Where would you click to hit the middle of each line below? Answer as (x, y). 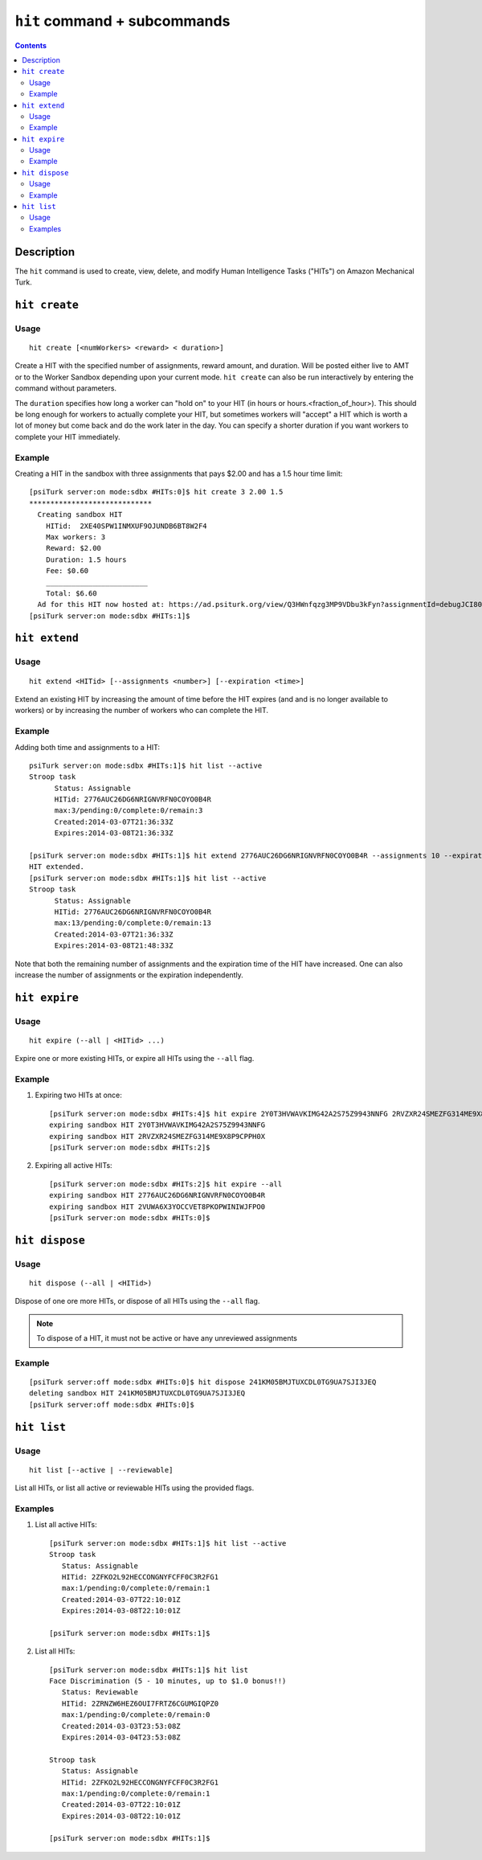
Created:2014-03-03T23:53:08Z (121, 1726)
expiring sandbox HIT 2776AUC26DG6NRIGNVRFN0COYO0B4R (157, 1195)
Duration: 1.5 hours (86, 559)
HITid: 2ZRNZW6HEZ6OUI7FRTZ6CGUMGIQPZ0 (140, 1703)
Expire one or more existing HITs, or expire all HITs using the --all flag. (135, 1059)
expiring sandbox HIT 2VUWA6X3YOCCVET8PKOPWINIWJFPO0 (157, 1207)
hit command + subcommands (123, 21)
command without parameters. (65, 388)
